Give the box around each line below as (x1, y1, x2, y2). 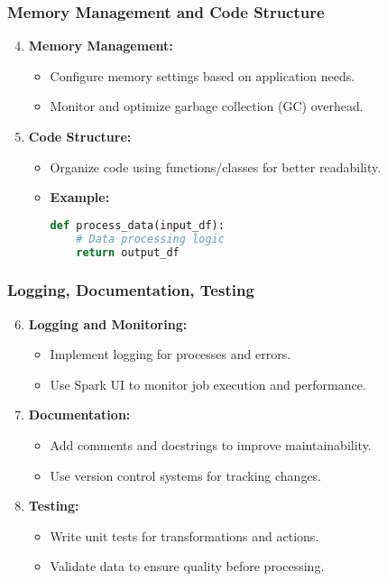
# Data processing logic (76, 232, 225, 245)
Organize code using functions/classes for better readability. (50, 157, 382, 176)
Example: (50, 188, 110, 207)
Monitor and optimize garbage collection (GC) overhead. (50, 97, 364, 115)
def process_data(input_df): (50, 218, 225, 232)
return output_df (76, 245, 180, 259)
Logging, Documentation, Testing (7, 279, 254, 301)
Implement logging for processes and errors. (50, 345, 291, 364)
